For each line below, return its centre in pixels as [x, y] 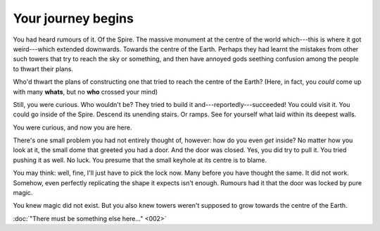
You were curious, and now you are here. [72, 127]
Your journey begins [73, 18]
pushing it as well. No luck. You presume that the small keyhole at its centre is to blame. [140, 160]
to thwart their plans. [43, 69]
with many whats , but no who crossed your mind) [85, 92]
